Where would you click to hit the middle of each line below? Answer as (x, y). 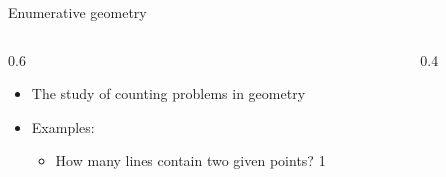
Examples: (63, 126)
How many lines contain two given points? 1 (190, 160)
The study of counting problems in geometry (168, 93)
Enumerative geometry (77, 12)
